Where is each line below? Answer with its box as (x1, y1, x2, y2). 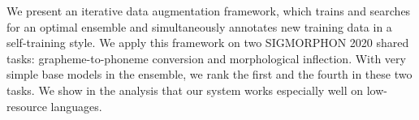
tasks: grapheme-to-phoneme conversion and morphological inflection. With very (6, 49, 406, 66)
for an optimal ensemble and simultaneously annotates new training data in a (6, 18, 392, 35)
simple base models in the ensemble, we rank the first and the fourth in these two (6, 66, 413, 83)
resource (6, 97, 47, 114)
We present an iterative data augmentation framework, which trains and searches (6, 2, 411, 19)
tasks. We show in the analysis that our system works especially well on (6, 81, 363, 98)
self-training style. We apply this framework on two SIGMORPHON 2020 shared (6, 34, 409, 51)
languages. (50, 97, 102, 114)
